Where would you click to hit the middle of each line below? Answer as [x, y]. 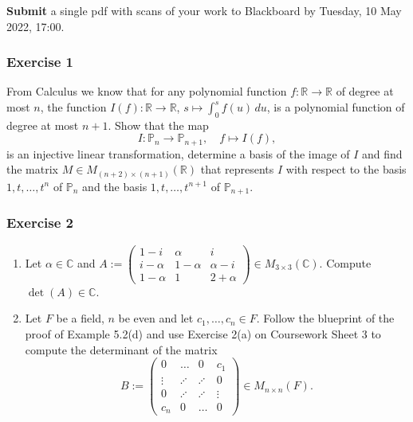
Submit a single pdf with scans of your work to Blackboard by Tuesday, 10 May [204, 10]
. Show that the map [158, 125]
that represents [237, 169]
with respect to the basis [346, 169]
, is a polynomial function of [336, 107]
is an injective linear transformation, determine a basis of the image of [178, 153]
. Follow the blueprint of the [325, 318]
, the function [73, 107]
